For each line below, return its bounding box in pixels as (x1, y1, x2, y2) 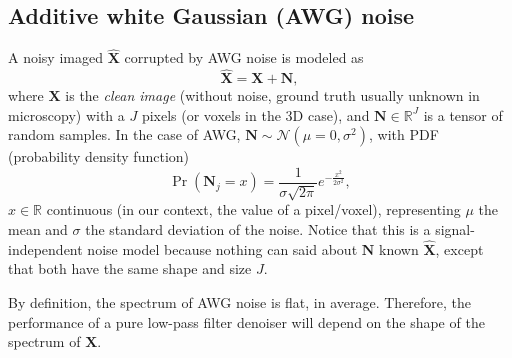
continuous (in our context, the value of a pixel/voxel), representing (46, 199, 461, 220)
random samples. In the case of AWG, (8, 124, 241, 145)
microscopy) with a (8, 104, 125, 125)
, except (435, 238, 484, 259)
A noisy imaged (8, 47, 103, 68)
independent (8, 238, 83, 259)
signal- (435, 219, 475, 240)
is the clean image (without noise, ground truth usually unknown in (65, 85, 480, 106)
